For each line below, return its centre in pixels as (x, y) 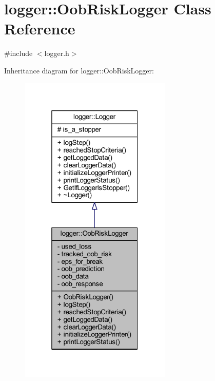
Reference (40, 28)
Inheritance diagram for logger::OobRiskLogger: (79, 70)
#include (18, 53)
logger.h (57, 53)
